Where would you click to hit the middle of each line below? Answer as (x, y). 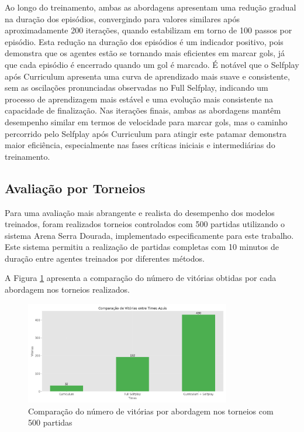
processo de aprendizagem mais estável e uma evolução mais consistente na (139, 99)
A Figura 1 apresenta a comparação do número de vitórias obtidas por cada (141, 278)
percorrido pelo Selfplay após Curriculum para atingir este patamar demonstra (146, 133)
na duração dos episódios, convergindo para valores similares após (122, 18)
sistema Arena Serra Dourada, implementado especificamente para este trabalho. (149, 235)
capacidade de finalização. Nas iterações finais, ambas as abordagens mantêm (143, 110)
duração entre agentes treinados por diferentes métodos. (105, 258)
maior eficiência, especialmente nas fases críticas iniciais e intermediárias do (140, 145)
